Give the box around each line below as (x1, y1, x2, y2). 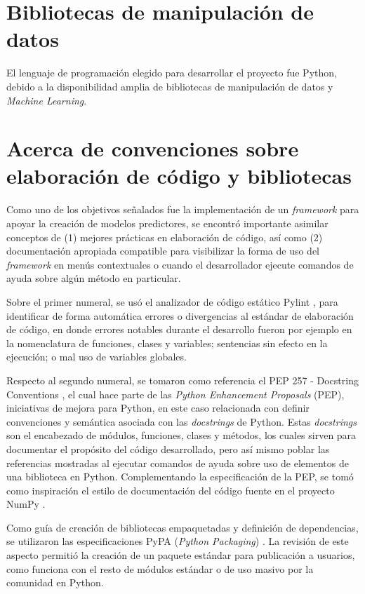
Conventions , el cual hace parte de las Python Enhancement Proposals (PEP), (6, 386, 345, 401)
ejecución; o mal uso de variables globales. (6, 349, 187, 364)
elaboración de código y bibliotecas (6, 161, 352, 190)
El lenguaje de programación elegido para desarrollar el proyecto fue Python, (6, 65, 337, 80)
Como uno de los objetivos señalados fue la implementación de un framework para (6, 202, 359, 217)
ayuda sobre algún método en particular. (6, 271, 181, 285)
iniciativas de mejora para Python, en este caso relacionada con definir (6, 400, 310, 415)
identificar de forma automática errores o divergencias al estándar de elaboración (6, 308, 354, 323)
